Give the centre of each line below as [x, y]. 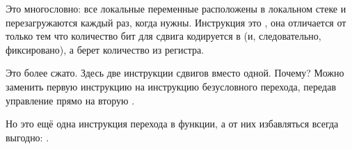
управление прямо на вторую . [70, 100]
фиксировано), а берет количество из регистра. [105, 49]
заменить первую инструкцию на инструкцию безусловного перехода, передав [171, 86]
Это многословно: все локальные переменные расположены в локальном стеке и [176, 8]
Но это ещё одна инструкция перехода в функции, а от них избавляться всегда [172, 124]
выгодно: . [27, 137]
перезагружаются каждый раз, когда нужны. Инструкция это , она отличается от [176, 22]
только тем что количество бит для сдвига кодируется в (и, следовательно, [163, 36]
